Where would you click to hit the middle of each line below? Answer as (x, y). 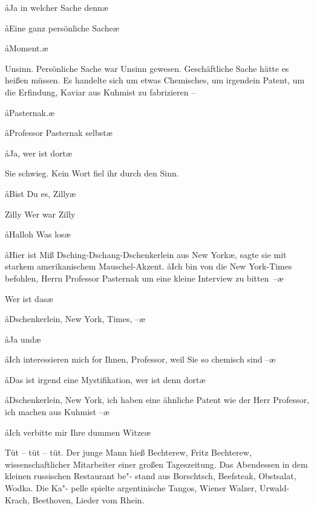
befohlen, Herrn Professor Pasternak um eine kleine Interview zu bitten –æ (144, 278)
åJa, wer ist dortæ (39, 153)
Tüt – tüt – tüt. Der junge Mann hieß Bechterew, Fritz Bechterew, (128, 452)
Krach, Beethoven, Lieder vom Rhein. (75, 499)
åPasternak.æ (30, 112)
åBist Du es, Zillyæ (41, 193)
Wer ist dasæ (29, 298)
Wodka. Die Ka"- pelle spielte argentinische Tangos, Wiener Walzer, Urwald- (147, 488)
